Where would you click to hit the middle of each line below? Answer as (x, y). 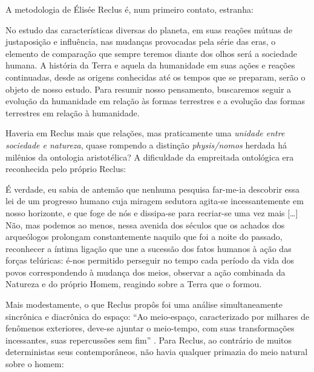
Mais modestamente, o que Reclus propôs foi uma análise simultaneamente (144, 304)
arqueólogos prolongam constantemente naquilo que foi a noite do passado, (144, 237)
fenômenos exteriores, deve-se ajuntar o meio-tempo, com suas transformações (150, 328)
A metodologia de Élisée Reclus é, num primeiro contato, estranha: (129, 9)
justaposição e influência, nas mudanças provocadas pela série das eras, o (141, 42)
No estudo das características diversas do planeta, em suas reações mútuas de (149, 29)
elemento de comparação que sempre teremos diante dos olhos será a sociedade (151, 53)
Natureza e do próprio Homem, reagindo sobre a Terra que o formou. (134, 284)
